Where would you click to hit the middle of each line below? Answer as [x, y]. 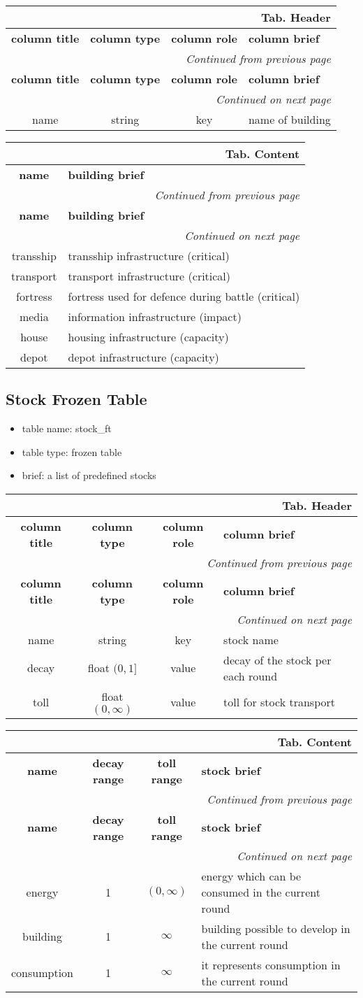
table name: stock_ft [67, 428]
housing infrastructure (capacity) [148, 337]
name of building [289, 119]
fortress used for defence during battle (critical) [184, 296]
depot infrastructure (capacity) [143, 357]
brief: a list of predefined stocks [89, 475]
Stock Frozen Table [76, 399]
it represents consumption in [271, 964]
